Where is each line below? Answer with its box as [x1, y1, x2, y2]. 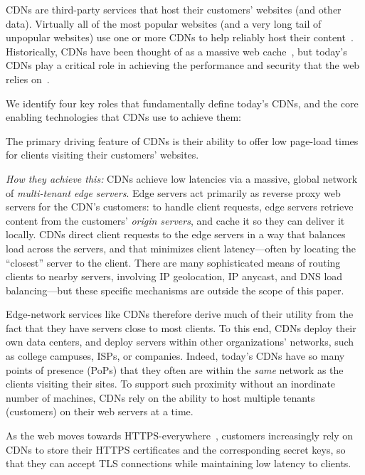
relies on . [6, 71, 50, 86]
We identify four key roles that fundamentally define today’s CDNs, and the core [6, 95, 359, 110]
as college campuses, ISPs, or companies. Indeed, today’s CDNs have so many [6, 348, 345, 363]
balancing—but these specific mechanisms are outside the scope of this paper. [6, 282, 344, 297]
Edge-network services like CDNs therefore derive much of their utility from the [6, 306, 354, 321]
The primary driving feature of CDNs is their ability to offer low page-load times [6, 133, 359, 148]
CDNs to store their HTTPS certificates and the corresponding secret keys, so [6, 442, 346, 457]
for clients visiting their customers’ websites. [6, 147, 199, 162]
